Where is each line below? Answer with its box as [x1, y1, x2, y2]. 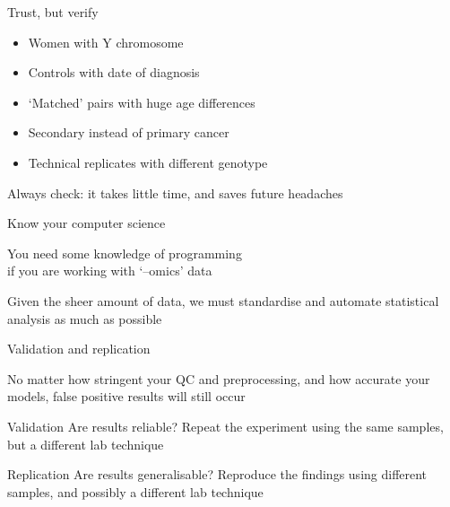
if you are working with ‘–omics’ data [7, 261, 212, 280]
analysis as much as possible [7, 309, 162, 328]
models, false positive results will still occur [7, 387, 246, 406]
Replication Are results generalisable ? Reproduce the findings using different [7, 465, 428, 484]
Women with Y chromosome [28, 32, 184, 51]
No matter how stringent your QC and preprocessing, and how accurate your [7, 369, 430, 388]
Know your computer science [7, 214, 166, 232]
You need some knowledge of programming [7, 243, 242, 262]
